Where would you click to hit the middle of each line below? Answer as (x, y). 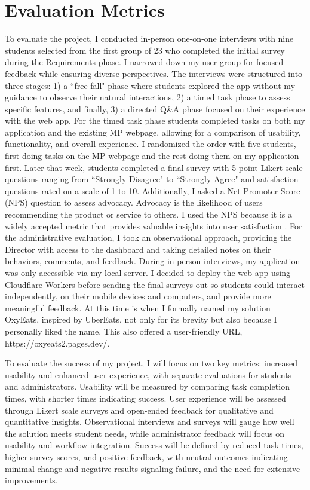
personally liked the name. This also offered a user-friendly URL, (124, 331)
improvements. (31, 480)
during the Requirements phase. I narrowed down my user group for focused (144, 62)
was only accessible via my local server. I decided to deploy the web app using (148, 272)
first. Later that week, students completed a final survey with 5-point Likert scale (154, 167)
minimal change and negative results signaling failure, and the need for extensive (153, 468)
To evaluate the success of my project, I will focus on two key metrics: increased (151, 363)
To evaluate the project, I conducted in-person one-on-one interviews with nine (149, 39)
